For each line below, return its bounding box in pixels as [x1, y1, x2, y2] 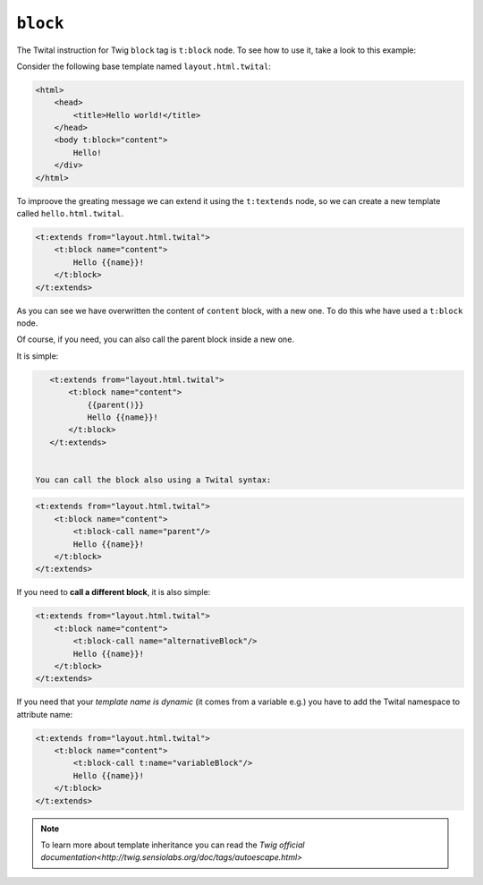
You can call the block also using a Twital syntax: [35, 474, 272, 485]
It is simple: [16, 350, 59, 362]
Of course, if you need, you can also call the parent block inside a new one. [16, 334, 295, 345]
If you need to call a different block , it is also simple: [16, 587, 211, 598]
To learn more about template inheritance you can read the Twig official [40, 839, 305, 850]
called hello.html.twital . [16, 208, 124, 219]
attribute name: [16, 709, 73, 719]
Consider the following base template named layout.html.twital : [16, 61, 272, 72]
